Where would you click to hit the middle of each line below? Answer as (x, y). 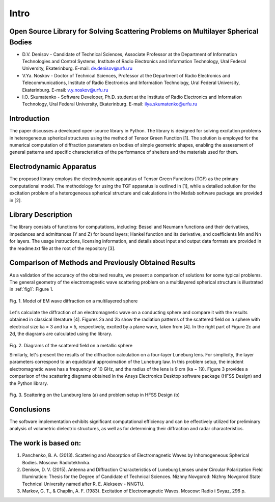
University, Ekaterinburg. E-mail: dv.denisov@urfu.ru (77, 68)
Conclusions (30, 409)
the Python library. (29, 383)
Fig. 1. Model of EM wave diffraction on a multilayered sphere (74, 301)
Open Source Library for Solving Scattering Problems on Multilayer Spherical (134, 31)
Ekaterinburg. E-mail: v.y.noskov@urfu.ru (65, 90)
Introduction (30, 119)
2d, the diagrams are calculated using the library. (61, 334)
